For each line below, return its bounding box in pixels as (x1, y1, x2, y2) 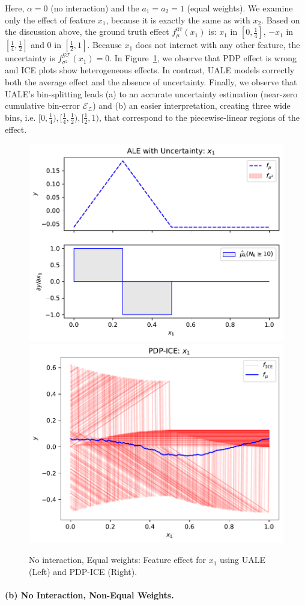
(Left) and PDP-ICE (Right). (29, 565, 137, 577)
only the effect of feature (5, 13, 95, 26)
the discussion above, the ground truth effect (5, 25, 169, 38)
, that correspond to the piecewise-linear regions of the (98, 111, 300, 123)
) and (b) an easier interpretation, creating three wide (92, 99, 291, 112)
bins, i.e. (5, 111, 36, 123)
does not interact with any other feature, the (135, 38, 300, 51)
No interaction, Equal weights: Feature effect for (29, 553, 206, 566)
